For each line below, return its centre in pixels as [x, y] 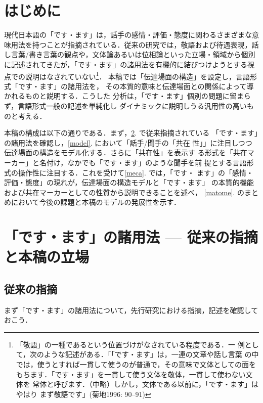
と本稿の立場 [47, 257]
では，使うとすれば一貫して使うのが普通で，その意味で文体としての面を [136, 364]
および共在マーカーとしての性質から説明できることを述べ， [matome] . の [124, 192]
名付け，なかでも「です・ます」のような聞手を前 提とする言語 [143, 162]
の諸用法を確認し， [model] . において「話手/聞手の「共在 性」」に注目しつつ [128, 142]
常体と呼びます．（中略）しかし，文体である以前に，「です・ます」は [146, 384]
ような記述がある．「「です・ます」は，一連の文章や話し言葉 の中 [151, 354]
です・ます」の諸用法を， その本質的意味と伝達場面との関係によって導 [136, 86]
